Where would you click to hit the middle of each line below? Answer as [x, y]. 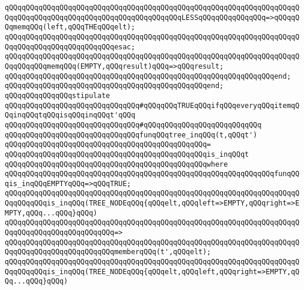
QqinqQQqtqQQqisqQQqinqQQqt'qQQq [70, 115]
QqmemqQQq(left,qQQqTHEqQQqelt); [70, 27]
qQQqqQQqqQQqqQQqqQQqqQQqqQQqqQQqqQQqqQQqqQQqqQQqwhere [116, 164]
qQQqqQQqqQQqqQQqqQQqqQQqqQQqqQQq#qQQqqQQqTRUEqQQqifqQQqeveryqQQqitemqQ [152, 105]
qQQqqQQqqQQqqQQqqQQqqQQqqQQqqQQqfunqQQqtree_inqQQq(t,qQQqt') [131, 135]
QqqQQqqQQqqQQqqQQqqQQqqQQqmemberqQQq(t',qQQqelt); [108, 252]
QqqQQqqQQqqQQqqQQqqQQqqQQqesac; [70, 47]
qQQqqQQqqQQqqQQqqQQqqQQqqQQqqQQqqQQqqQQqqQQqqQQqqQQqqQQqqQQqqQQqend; [148, 76]
